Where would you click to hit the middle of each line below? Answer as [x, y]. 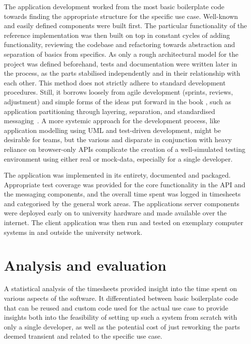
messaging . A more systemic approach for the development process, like [112, 121]
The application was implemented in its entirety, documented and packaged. [117, 175]
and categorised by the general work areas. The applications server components [122, 203]
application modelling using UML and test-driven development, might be [112, 130]
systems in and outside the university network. [73, 232]
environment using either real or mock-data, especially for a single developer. [118, 158]
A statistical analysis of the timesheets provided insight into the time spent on [121, 288]
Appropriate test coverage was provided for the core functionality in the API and [125, 184]
